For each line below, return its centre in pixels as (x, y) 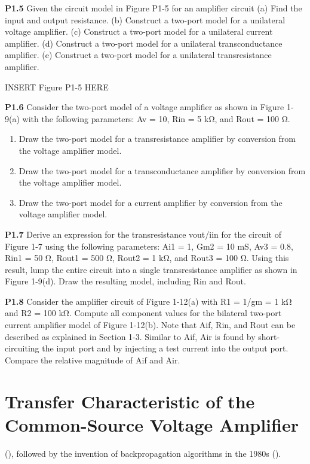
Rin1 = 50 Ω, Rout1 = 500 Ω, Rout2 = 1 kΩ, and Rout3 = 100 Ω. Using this (147, 258)
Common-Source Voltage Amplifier (152, 424)
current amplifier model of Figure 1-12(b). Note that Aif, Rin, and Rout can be (150, 325)
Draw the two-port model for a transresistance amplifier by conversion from (157, 139)
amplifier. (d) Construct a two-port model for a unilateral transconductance (144, 43)
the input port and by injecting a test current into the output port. (165, 348)
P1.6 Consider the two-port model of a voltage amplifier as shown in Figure (145, 107)
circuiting (22, 348)
